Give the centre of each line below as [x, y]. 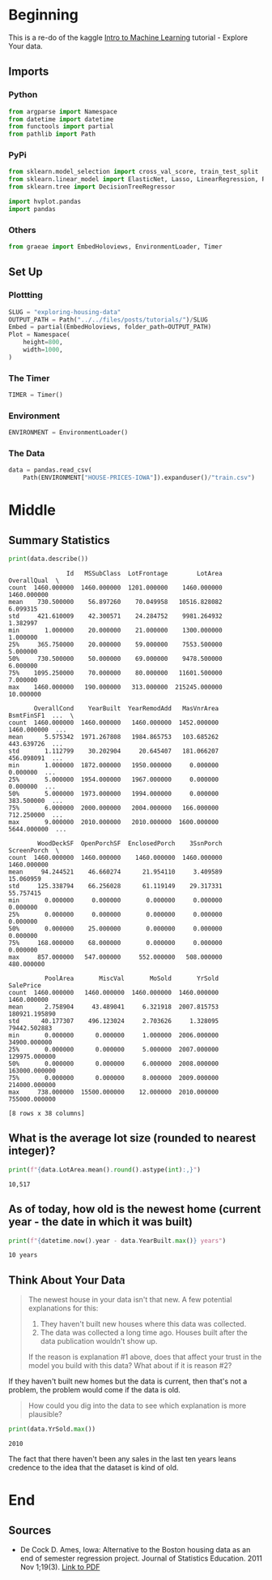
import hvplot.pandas [45, 202]
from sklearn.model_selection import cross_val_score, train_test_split [134, 172]
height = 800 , [43, 343]
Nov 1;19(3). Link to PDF [60, 1567]
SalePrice [25, 986]
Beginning [44, 15]
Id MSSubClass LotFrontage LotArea [144, 574]
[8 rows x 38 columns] [47, 1114]
